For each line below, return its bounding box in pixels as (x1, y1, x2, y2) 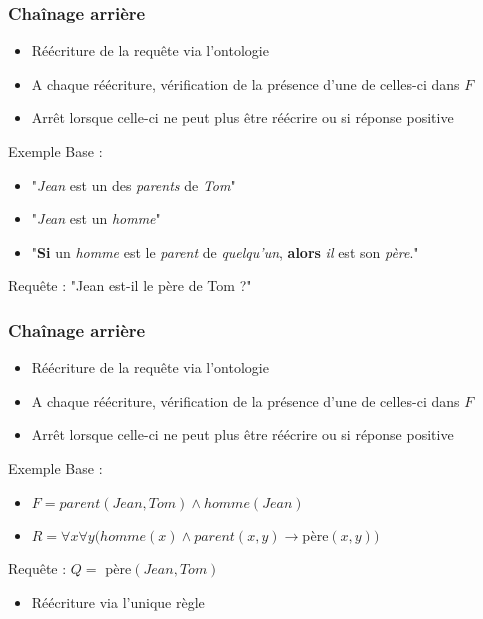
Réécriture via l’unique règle (31, 591, 205, 612)
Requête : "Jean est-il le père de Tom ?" (8, 275, 252, 296)
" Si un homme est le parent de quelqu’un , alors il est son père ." (31, 241, 419, 262)
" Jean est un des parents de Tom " (31, 174, 236, 195)
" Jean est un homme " (31, 208, 161, 229)
